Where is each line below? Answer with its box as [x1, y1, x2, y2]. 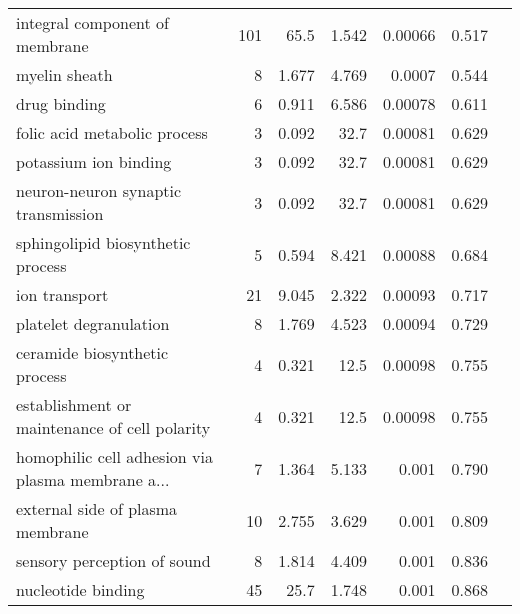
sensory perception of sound [16, 549, 211, 572]
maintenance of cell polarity [16, 416, 211, 439]
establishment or [16, 393, 132, 416]
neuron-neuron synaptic [16, 179, 182, 202]
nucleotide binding [16, 578, 145, 601]
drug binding [16, 92, 106, 115]
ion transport [16, 283, 109, 306]
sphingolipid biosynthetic [16, 231, 191, 254]
